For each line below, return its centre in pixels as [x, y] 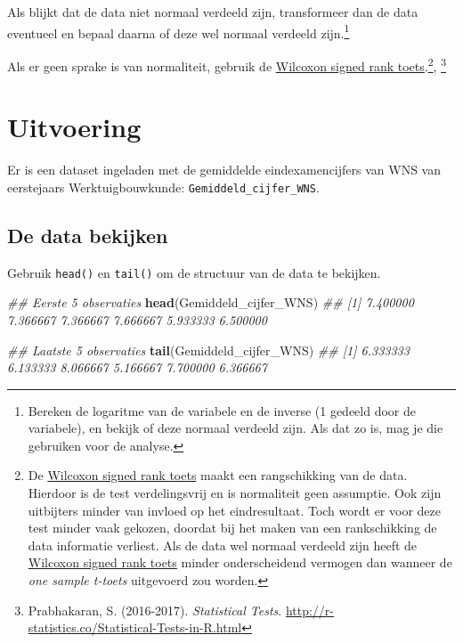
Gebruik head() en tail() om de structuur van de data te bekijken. [194, 272]
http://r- [309, 610]
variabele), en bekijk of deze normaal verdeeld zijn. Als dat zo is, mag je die [236, 428]
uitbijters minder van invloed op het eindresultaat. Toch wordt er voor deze [234, 510]
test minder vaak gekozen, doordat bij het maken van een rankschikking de [232, 528]
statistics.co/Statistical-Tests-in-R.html [135, 627]
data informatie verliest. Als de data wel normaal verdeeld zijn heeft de [223, 545]
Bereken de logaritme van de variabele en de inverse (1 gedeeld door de [222, 410]
